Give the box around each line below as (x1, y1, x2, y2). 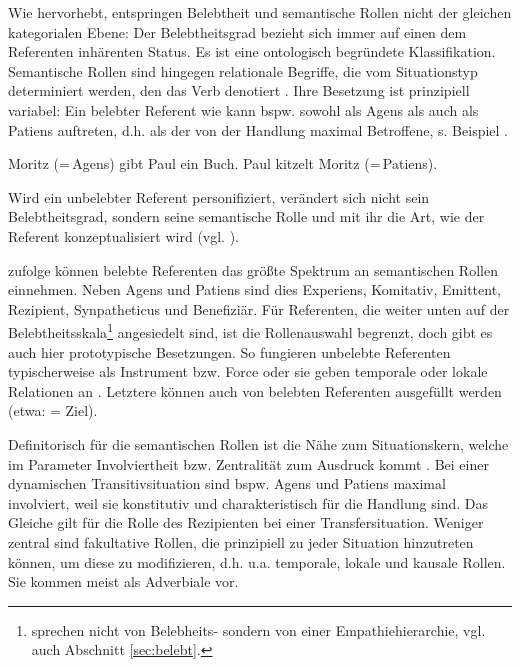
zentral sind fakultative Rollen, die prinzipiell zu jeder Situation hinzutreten (8, 531, 474, 552)
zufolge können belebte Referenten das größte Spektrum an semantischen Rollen (8, 259, 498, 280)
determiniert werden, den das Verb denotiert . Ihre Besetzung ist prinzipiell (8, 80, 470, 101)
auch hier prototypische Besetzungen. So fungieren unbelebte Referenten (8, 341, 451, 362)
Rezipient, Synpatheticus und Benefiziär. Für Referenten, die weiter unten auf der (8, 298, 510, 319)
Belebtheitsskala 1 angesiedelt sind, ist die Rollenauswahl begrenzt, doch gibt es (8, 319, 493, 342)
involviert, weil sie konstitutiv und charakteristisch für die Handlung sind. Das (8, 492, 488, 513)
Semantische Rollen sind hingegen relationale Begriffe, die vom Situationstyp (8, 60, 478, 81)
